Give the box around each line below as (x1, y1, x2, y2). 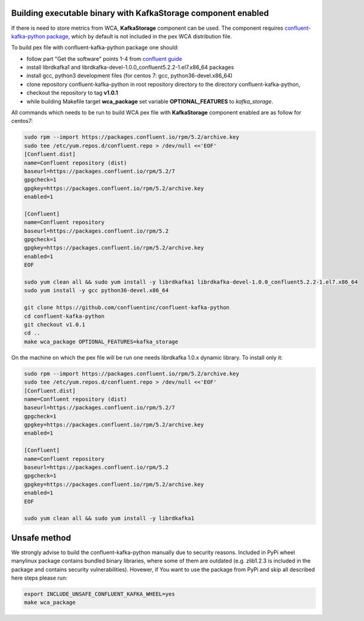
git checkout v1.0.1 (24, 321, 85, 328)
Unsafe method (11, 533, 71, 543)
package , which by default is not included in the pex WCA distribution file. (46, 32, 233, 40)
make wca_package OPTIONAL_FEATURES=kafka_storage (24, 338, 179, 345)
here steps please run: (11, 574, 68, 581)
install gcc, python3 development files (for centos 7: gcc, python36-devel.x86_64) (26, 72, 233, 79)
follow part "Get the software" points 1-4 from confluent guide (26, 55, 183, 62)
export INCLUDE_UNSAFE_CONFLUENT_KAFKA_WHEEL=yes (24, 591, 175, 598)
